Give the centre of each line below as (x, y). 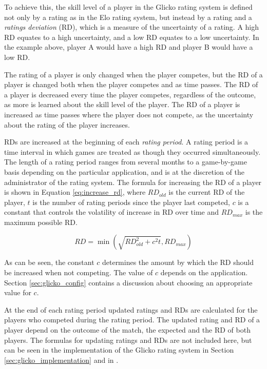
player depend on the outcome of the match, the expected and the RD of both (127, 330)
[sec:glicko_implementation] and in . (61, 360)
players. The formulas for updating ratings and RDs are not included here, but (128, 340)
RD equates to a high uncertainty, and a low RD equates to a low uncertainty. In (132, 37)
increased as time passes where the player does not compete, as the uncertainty (129, 114)
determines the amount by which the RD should (178, 262)
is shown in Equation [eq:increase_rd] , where (75, 192)
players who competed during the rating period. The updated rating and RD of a (132, 320)
